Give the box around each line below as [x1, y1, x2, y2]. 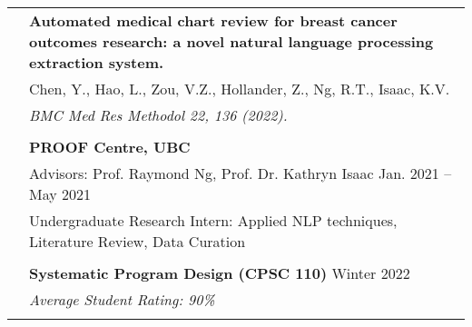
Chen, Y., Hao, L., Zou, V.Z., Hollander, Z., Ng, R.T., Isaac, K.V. [29, 78, 450, 99]
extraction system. [29, 52, 164, 73]
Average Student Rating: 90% [29, 289, 215, 310]
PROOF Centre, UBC [29, 136, 191, 157]
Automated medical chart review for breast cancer [29, 10, 398, 31]
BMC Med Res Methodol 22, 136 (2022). [29, 104, 288, 125]
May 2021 [29, 183, 92, 204]
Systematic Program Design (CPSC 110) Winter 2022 [29, 263, 410, 283]
